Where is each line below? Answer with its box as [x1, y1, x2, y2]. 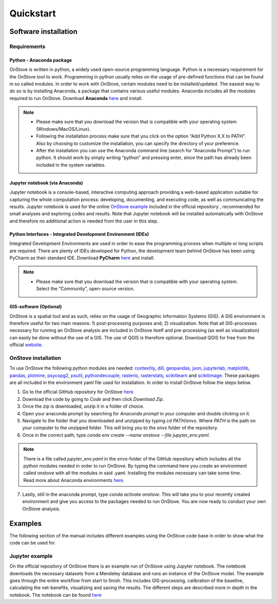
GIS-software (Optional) [9, 304, 62, 310]
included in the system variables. [36, 162, 106, 168]
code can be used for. [9, 540, 56, 546]
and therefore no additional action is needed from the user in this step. [9, 218, 159, 224]
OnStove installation [9, 354, 62, 361]
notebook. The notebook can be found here [9, 592, 102, 598]
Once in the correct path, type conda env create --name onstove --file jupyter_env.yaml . [22, 432, 210, 438]
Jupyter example [9, 552, 53, 559]
